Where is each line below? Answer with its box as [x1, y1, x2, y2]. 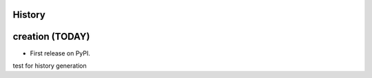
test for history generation [12, 62, 87, 70]
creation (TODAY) [12, 31, 90, 42]
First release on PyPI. [30, 49, 91, 57]
